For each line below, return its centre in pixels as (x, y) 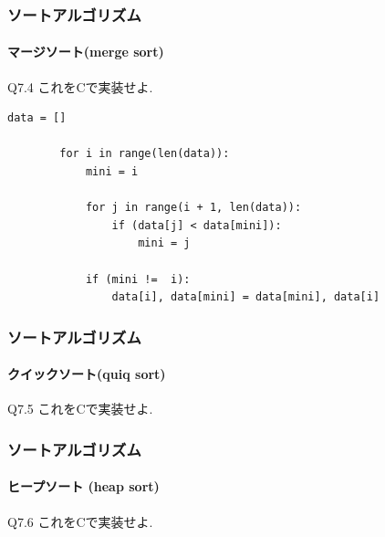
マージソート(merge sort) (86, 52)
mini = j (164, 243)
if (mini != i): (138, 279)
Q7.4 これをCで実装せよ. (80, 86)
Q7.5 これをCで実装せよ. (80, 409)
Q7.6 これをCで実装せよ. (80, 521)
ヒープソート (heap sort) (83, 486)
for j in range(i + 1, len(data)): (193, 208)
